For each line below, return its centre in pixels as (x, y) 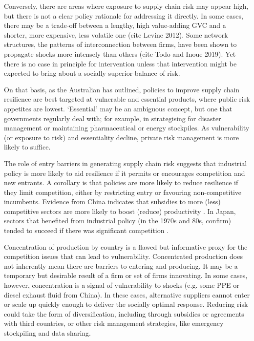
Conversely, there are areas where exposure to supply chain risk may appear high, (126, 6)
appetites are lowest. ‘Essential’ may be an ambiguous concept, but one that (118, 108)
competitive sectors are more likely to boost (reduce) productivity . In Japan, (120, 211)
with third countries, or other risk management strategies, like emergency (114, 323)
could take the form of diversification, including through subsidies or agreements (124, 313)
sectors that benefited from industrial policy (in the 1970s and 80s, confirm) (117, 221)
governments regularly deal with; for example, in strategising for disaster (113, 118)
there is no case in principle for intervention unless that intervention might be (120, 63)
